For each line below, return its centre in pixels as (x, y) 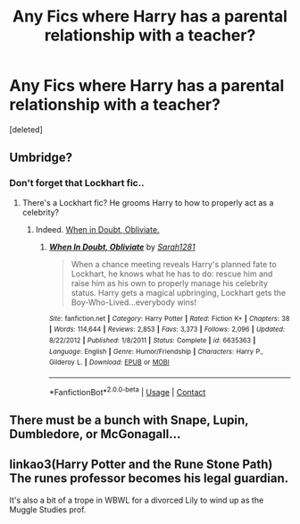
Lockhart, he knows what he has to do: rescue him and (172, 274)
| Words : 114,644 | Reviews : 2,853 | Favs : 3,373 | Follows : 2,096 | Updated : (167, 330)
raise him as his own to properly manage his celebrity (170, 283)
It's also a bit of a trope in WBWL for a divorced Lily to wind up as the (137, 500)
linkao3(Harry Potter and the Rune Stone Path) (141, 465)
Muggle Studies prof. (48, 509)
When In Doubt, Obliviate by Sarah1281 (122, 247)
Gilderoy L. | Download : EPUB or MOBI (109, 363)
